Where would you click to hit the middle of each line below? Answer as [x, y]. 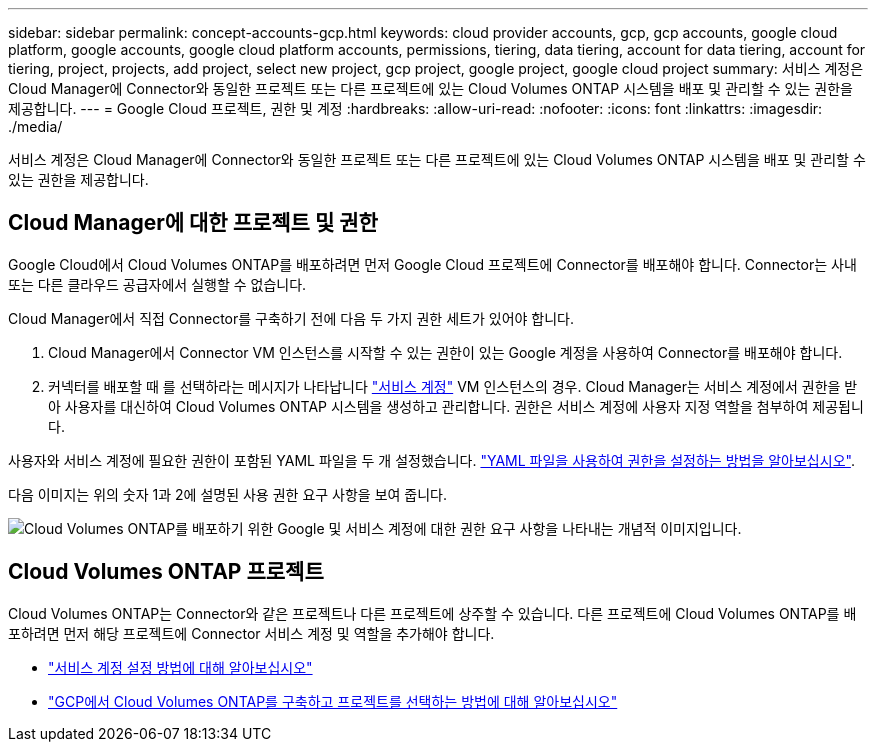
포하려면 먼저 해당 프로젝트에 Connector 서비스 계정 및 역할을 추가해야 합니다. [251, 633]
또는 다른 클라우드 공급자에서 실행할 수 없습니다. [157, 284]
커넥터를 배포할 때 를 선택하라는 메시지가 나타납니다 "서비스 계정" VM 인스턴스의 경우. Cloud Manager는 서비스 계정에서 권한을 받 [453, 386]
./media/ [35, 126]
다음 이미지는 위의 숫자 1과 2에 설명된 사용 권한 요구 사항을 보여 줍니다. [228, 494]
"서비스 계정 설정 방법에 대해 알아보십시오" [180, 667]
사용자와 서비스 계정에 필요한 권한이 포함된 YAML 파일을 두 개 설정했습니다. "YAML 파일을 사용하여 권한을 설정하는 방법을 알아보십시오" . [431, 460]
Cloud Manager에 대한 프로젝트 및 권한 [193, 223]
